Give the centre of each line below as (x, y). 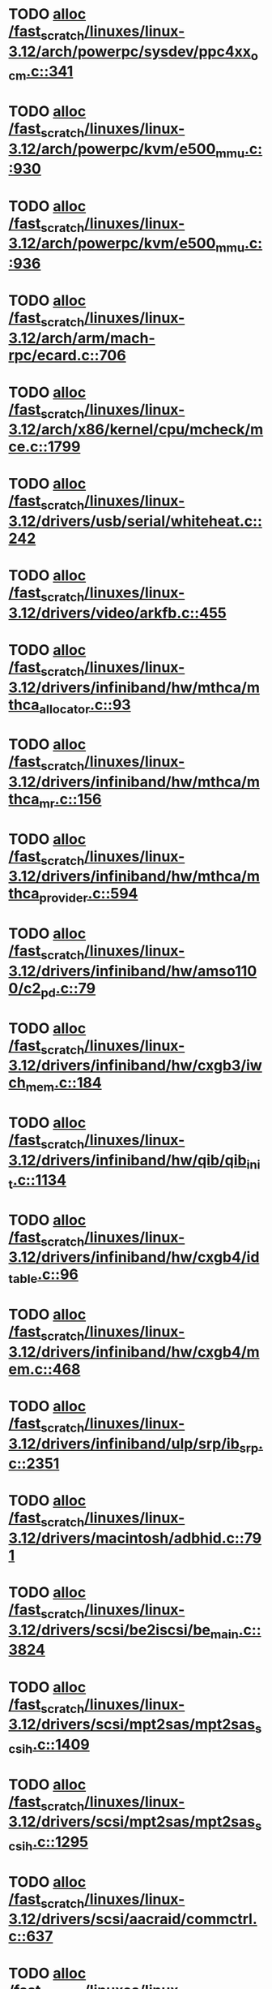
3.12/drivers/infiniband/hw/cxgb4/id (134, 1257)
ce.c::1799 (45, 447)
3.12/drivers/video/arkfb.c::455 (117, 613)
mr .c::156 (70, 801)
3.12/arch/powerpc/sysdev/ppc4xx (130, 52)
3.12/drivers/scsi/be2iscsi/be (110, 1630)
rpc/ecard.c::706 (68, 355)
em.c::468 (45, 1369)
